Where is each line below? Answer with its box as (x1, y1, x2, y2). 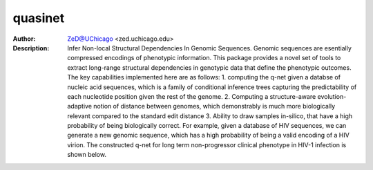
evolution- (317, 92, 347, 100)
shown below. (67, 151, 107, 159)
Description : (12, 44, 50, 52)
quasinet (12, 10, 65, 26)
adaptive (67, 102, 93, 111)
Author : (12, 35, 36, 43)
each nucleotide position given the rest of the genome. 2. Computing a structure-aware (67, 92, 316, 100)
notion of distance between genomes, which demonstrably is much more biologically (93, 102, 336, 111)
